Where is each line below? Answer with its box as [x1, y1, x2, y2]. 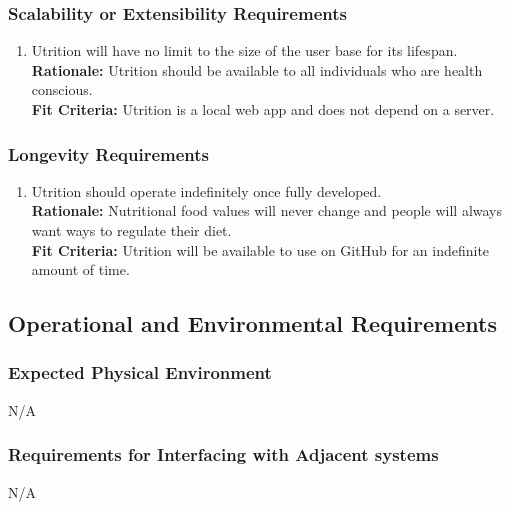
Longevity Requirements [8, 141, 210, 166]
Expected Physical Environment [8, 360, 272, 385]
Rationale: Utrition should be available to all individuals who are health [31, 59, 483, 80]
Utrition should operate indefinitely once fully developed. [31, 180, 382, 201]
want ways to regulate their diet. [31, 220, 232, 240]
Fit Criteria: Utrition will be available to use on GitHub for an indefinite [31, 239, 490, 260]
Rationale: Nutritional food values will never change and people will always [31, 200, 503, 221]
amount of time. [31, 259, 130, 280]
